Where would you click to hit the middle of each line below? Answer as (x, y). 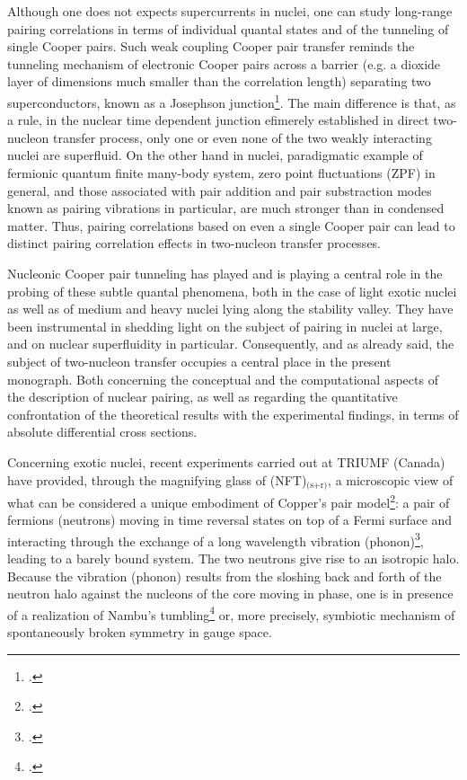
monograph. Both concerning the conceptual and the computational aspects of (223, 379)
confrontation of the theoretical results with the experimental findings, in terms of (233, 414)
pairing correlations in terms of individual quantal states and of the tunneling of (228, 28)
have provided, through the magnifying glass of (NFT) (157, 479)
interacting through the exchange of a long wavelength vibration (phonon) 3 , (216, 539)
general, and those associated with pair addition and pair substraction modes (220, 190)
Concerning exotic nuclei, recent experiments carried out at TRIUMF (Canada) (226, 461)
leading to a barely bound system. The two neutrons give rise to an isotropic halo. (233, 558)
